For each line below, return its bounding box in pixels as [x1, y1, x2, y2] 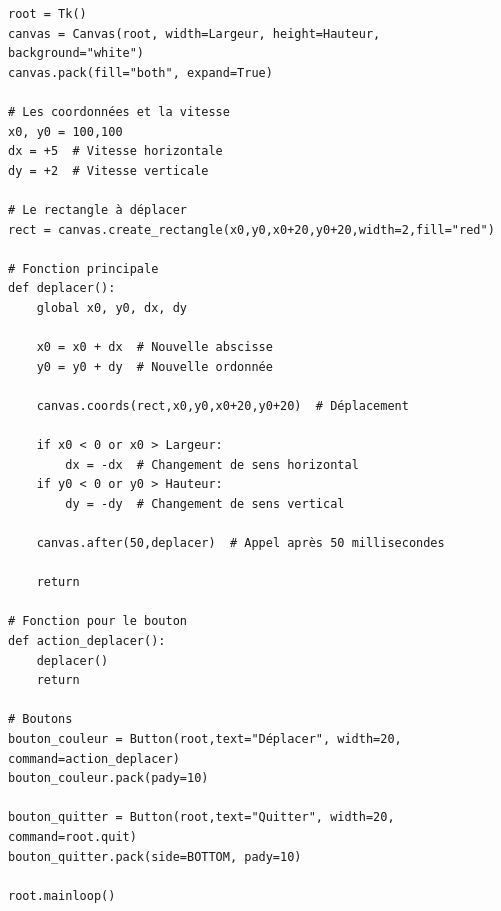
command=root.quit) [8, 829, 137, 844]
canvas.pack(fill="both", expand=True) [8, 65, 273, 80]
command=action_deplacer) [8, 751, 180, 766]
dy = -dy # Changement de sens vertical [65, 496, 345, 511]
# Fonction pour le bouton [8, 614, 187, 629]
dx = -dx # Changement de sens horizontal [65, 457, 359, 472]
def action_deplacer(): [8, 634, 166, 648]
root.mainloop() [8, 888, 116, 903]
